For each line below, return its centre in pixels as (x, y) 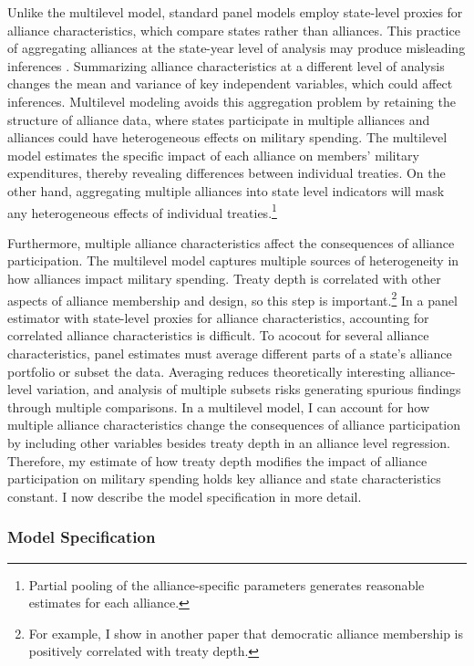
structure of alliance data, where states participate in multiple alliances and (219, 119)
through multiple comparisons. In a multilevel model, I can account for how (219, 406)
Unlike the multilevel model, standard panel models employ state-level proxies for (235, 12)
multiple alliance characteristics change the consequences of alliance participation (234, 425)
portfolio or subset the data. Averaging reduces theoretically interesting (206, 371)
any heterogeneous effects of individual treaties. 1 (142, 211)
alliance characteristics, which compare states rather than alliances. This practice (234, 30)
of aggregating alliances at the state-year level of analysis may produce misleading (237, 48)
